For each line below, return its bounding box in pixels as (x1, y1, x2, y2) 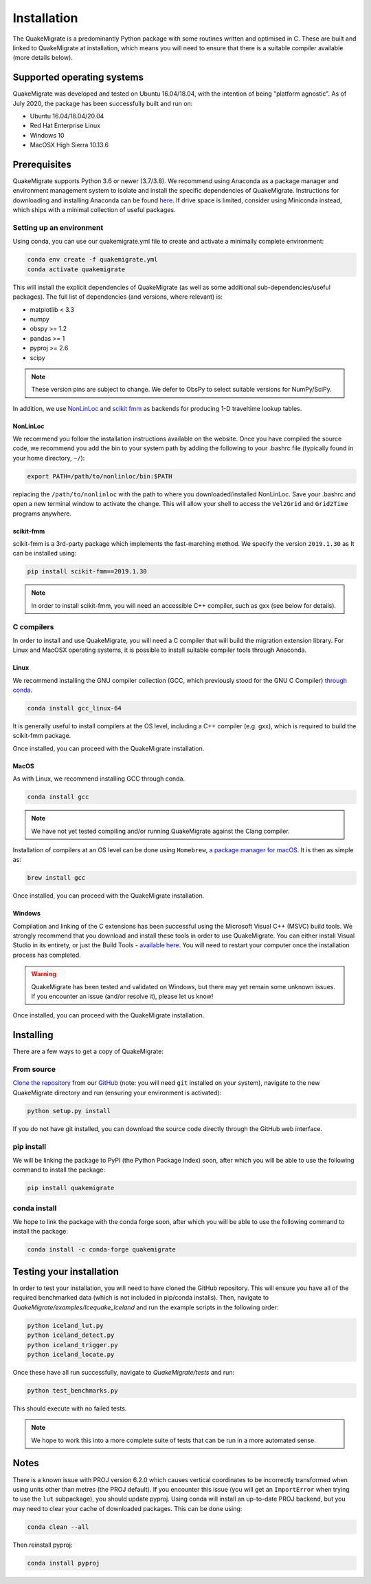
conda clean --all (27, 1523, 89, 1531)
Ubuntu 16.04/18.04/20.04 (30, 112, 104, 120)
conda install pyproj (27, 1559, 100, 1567)
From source (12, 1064, 56, 1074)
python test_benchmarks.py (27, 1386, 118, 1394)
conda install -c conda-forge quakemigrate (27, 1246, 177, 1254)
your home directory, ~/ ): (12, 454, 85, 462)
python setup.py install (27, 1107, 111, 1115)
